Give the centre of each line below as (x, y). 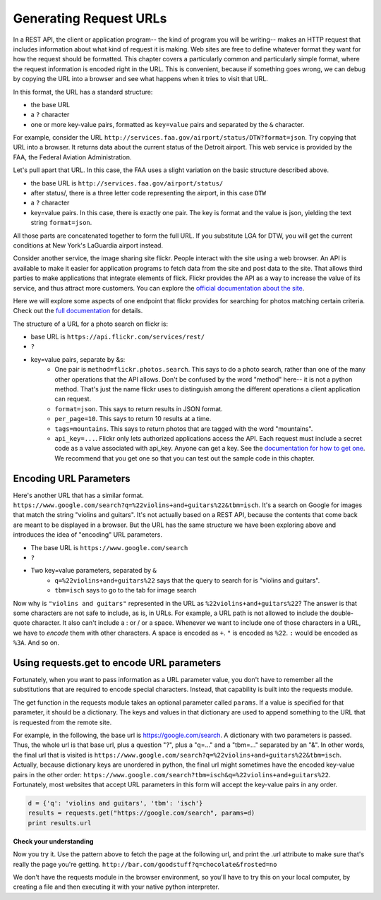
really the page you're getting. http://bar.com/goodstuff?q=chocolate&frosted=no (145, 864)
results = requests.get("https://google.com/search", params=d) (141, 813)
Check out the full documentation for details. (78, 311)
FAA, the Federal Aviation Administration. (72, 157)
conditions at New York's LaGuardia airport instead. (88, 245)
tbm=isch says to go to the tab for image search (126, 590)
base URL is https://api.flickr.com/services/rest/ (117, 337)
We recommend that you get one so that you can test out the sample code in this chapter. (185, 458)
